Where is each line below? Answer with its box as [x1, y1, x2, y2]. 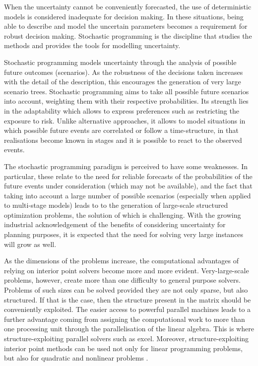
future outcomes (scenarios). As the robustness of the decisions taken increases [4, 66, 243, 77]
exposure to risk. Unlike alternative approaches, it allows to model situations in [4, 115, 246, 125]
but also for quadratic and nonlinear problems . [4, 353, 148, 363]
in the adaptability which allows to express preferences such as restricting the [4, 105, 239, 116]
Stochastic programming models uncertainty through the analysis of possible [4, 57, 237, 67]
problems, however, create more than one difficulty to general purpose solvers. [4, 275, 241, 285]
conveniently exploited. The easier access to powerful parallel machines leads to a [4, 304, 251, 314]
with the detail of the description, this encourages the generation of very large [4, 76, 241, 87]
